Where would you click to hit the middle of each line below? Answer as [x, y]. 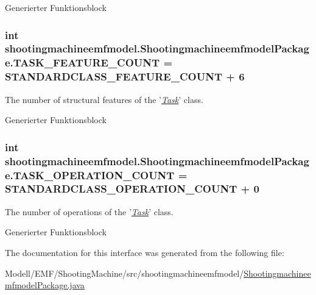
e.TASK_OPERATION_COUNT [90, 175]
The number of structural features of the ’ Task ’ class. [104, 99]
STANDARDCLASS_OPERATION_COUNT [121, 189]
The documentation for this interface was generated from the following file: [145, 252]
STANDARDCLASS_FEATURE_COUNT [114, 76]
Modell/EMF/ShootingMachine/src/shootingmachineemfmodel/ [125, 273]
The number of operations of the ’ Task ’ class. [89, 211]
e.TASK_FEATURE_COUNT [83, 62]
